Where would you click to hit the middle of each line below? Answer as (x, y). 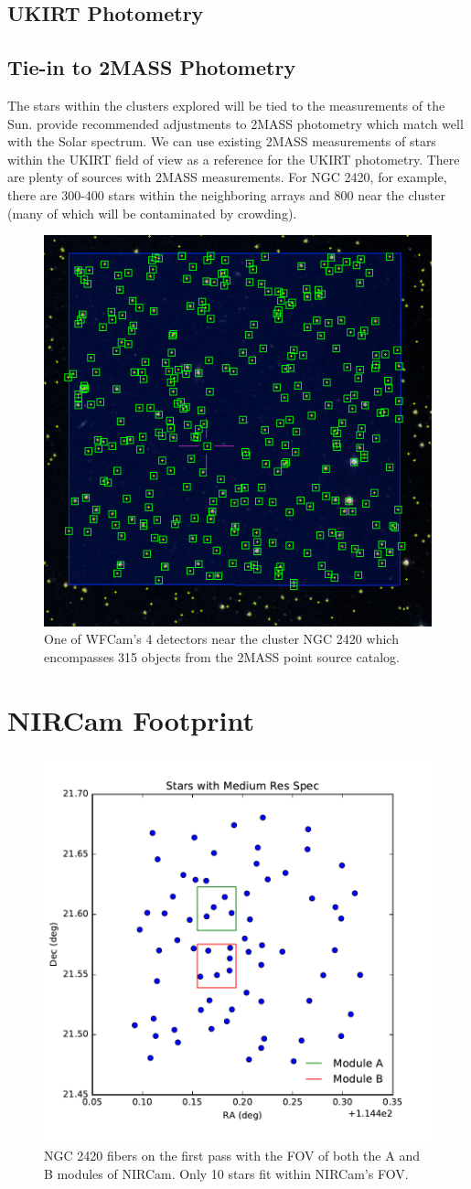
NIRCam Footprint (131, 719)
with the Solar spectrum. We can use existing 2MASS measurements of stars (222, 141)
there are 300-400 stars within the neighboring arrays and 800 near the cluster (226, 194)
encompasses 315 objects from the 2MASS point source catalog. (222, 657)
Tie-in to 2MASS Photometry (152, 67)
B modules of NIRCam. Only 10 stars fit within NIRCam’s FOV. (226, 1173)
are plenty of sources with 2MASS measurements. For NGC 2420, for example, (227, 177)
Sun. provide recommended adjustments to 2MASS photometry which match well (235, 123)
